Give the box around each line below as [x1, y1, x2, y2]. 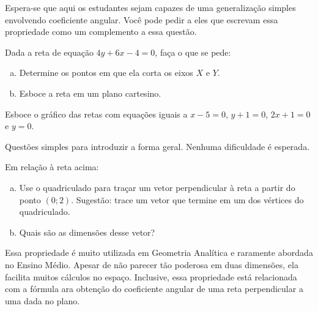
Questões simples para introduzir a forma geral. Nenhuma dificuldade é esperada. [5, 140, 310, 152]
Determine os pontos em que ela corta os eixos [19, 66, 193, 79]
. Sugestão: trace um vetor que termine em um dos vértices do [71, 193, 304, 206]
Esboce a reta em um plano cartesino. [19, 86, 161, 99]
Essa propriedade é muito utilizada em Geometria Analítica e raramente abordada [5, 246, 313, 259]
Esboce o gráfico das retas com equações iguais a [5, 107, 188, 120]
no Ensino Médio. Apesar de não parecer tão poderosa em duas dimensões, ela [5, 258, 298, 271]
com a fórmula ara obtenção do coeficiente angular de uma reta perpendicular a [5, 282, 303, 295]
